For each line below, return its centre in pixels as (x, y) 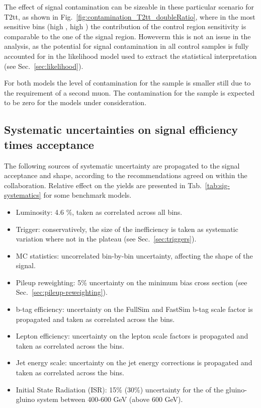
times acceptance (49, 144)
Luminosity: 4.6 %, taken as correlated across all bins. (99, 212)
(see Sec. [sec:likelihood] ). (44, 66)
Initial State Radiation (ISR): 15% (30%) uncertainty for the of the (120, 389)
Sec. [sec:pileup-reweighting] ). (62, 292)
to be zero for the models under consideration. (75, 102)
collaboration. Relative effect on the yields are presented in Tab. (103, 185)
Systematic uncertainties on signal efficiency (121, 130)
